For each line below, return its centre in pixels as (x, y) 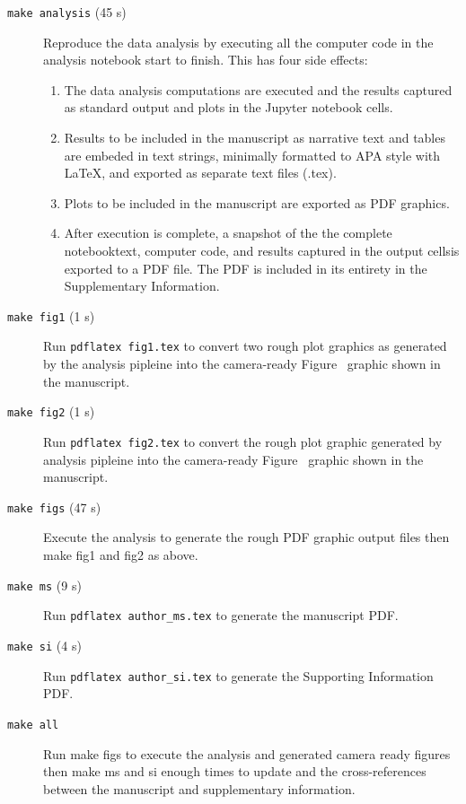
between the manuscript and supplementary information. (199, 788)
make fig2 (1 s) (51, 411)
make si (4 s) (44, 645)
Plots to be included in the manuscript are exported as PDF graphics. (257, 202)
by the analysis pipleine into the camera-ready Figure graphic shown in (242, 364)
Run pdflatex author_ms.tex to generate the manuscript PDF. (221, 615)
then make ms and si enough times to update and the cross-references (235, 771)
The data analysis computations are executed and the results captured (258, 89)
